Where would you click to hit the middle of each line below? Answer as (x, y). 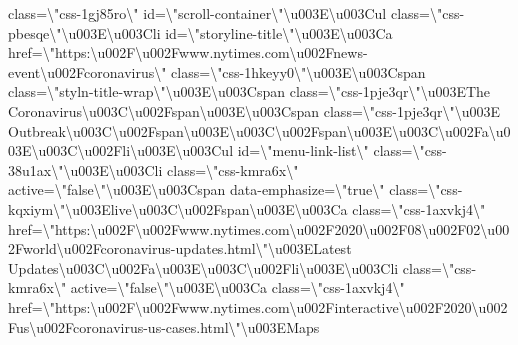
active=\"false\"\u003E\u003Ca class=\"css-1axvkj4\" (237, 287)
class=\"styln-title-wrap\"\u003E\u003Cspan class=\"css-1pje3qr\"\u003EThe (249, 91)
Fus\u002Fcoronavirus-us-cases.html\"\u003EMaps (164, 326)
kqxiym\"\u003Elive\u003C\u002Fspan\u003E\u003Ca (178, 208)
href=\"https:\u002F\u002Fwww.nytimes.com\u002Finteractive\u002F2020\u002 (258, 306)
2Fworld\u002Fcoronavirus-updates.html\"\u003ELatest (180, 248)
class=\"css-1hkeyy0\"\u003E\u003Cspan (298, 71)
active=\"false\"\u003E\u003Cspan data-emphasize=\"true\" (196, 189)
